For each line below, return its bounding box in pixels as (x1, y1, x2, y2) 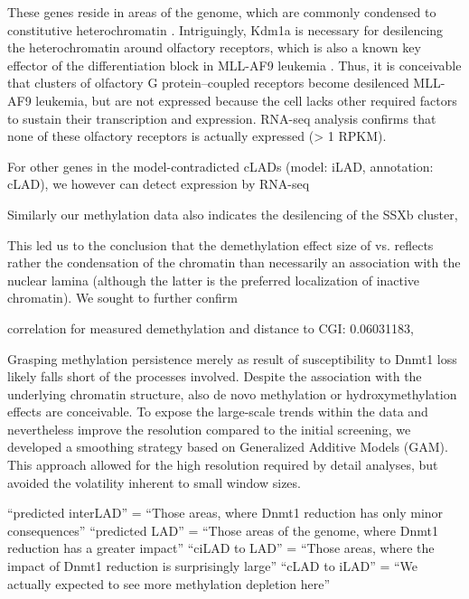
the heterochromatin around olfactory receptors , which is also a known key (7, 38, 421, 57)
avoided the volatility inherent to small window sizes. (7, 473, 301, 491)
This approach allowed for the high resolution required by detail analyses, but (7, 455, 438, 474)
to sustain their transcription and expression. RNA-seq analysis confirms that (7, 108, 436, 127)
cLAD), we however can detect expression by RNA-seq (7, 174, 310, 193)
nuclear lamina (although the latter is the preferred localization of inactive (7, 270, 420, 289)
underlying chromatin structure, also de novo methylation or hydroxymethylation (7, 384, 457, 403)
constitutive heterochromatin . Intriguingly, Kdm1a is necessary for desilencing (7, 20, 444, 39)
